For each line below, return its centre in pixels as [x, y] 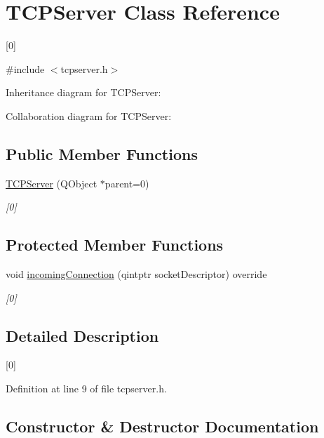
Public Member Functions [102, 153]
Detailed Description [82, 335]
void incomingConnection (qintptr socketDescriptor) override [136, 274]
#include [25, 68]
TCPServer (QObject [52, 183]
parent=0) [127, 183]
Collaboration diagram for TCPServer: [89, 115]
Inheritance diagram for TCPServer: [83, 92]
